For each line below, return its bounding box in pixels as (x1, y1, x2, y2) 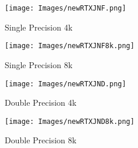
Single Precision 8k (5, 58, 73, 70)
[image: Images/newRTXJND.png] (5, 79, 126, 88)
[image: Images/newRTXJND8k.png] (5, 117, 134, 126)
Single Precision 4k (5, 21, 73, 33)
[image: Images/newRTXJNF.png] (5, 4, 126, 12)
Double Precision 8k (5, 134, 77, 146)
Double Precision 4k (5, 96, 77, 109)
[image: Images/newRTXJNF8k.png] (5, 42, 134, 51)
